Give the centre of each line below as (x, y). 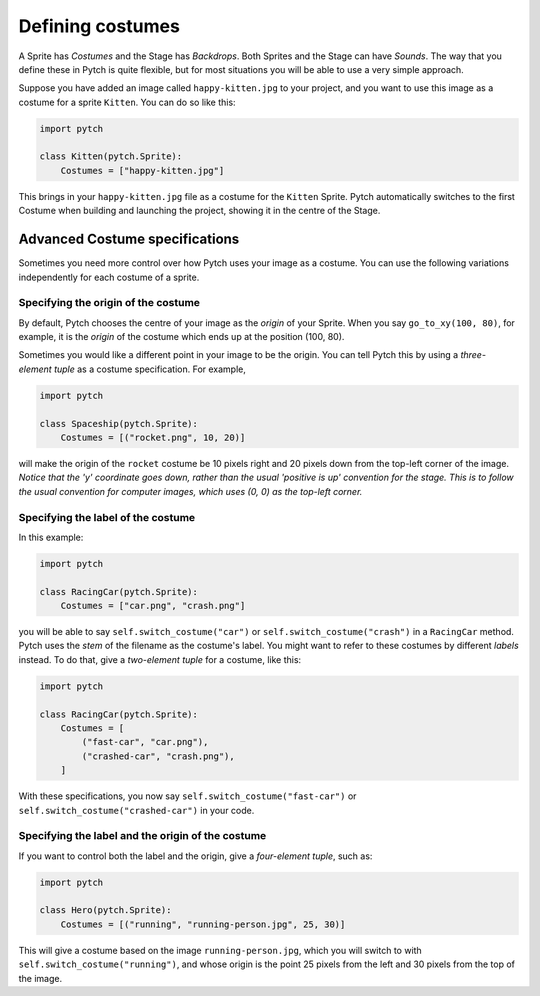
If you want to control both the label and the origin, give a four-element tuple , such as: (195, 856)
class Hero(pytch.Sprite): (105, 910)
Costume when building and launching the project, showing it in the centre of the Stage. (199, 211)
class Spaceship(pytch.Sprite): (119, 423)
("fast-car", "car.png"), (145, 742)
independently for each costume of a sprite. (109, 277)
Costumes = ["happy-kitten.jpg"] (142, 170)
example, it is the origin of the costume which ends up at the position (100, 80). (181, 337)
